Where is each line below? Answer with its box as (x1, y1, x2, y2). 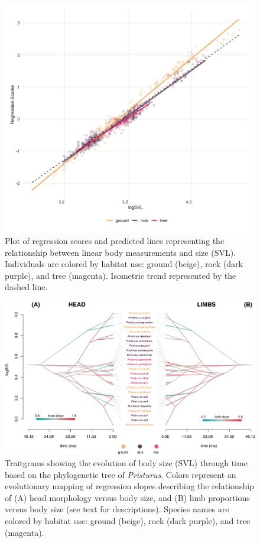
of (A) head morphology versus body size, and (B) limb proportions (5, 491, 250, 503)
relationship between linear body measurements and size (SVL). (5, 246, 236, 258)
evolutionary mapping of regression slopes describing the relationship (5, 480, 254, 492)
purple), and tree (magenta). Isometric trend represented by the (5, 269, 236, 281)
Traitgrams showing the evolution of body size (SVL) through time (5, 457, 248, 469)
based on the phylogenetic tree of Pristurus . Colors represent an (5, 468, 236, 480)
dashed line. (5, 281, 48, 293)
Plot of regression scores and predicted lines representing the (5, 235, 225, 247)
